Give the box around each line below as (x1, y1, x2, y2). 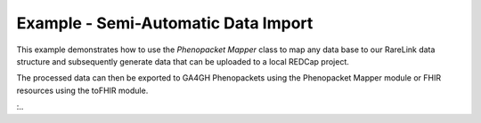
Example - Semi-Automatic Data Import (16, 13, 314, 33)
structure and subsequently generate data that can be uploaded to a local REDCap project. (16, 56, 349, 66)
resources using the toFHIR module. (16, 85, 149, 96)
